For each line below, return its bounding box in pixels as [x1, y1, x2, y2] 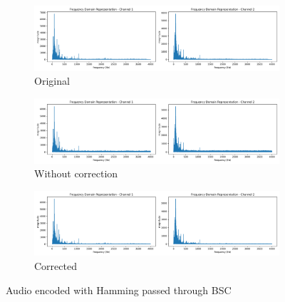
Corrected [34, 259, 77, 274]
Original [34, 73, 70, 88]
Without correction [34, 166, 118, 181]
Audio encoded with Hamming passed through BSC [6, 282, 232, 297]
